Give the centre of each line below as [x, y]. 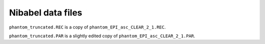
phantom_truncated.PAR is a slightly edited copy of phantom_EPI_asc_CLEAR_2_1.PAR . [102, 36]
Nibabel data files [46, 13]
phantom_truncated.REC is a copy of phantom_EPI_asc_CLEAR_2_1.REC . [87, 27]
